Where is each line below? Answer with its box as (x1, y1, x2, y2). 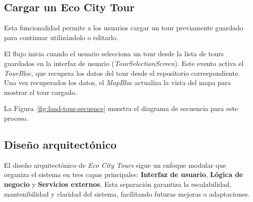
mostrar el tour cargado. (4, 87, 77, 97)
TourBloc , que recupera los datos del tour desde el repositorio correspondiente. (4, 67, 240, 78)
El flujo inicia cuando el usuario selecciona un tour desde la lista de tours (4, 48, 224, 59)
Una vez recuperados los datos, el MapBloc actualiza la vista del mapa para (4, 77, 231, 88)
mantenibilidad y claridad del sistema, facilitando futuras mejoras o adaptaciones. (4, 188, 250, 199)
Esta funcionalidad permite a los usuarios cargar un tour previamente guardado (4, 22, 243, 33)
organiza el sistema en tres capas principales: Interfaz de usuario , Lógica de (4, 169, 243, 180)
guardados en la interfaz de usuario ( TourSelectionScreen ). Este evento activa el (4, 58, 244, 68)
